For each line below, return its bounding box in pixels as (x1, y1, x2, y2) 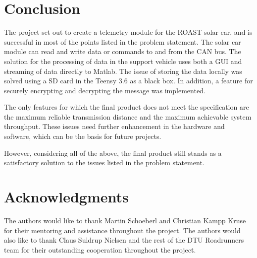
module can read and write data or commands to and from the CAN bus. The (4, 46, 241, 57)
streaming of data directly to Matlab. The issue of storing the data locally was (4, 65, 242, 76)
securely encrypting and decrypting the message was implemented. (4, 85, 206, 95)
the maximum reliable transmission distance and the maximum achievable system (4, 111, 252, 122)
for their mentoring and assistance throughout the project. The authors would (4, 225, 241, 235)
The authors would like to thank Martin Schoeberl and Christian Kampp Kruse (4, 215, 246, 225)
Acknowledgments (4, 187, 129, 207)
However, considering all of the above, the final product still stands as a (4, 147, 222, 158)
